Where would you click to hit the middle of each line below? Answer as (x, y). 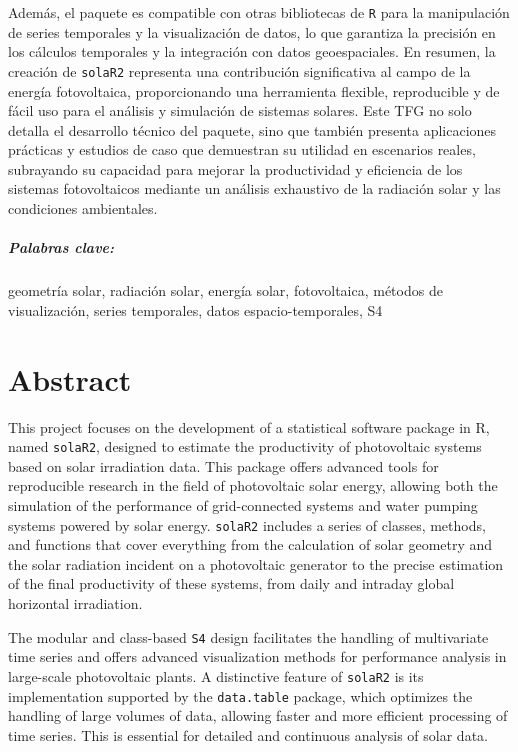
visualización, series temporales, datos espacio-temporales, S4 (195, 309)
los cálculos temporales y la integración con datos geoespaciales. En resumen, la (252, 51)
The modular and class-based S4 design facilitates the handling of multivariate (248, 636)
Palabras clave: (61, 247)
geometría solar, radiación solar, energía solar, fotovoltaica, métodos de (225, 290)
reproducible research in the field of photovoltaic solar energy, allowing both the (253, 485)
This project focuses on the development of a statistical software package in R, (249, 426)
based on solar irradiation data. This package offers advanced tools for (223, 465)
